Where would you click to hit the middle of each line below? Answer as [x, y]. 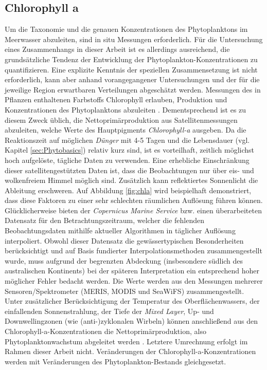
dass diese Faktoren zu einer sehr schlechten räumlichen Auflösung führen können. [134, 200]
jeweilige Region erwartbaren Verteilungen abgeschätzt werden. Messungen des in [133, 89]
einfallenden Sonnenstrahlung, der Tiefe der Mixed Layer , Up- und [109, 311]
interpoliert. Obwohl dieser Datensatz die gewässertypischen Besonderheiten [124, 240]
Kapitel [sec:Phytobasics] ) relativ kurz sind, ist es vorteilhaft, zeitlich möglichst [130, 150]
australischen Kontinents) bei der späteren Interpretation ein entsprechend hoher [132, 271]
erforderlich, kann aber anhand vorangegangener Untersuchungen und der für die [132, 79]
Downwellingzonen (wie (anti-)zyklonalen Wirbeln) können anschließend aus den [131, 321]
